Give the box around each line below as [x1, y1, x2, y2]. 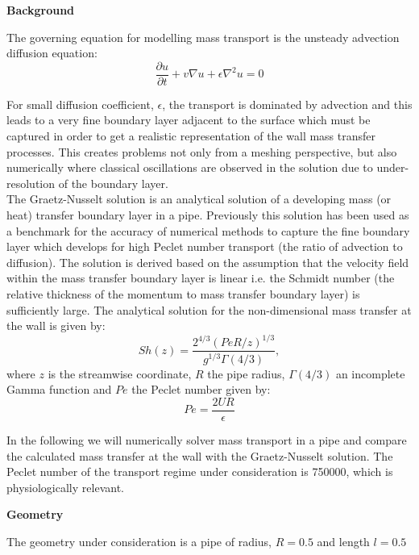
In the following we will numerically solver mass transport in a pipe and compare [6, 431, 407, 448]
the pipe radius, [207, 365, 285, 382]
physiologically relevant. [6, 478, 124, 495]
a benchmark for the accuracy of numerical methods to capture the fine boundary [6, 222, 410, 239]
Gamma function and [6, 381, 112, 398]
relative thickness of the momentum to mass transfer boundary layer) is [6, 285, 360, 302]
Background [6, 2, 75, 18]
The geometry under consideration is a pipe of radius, [6, 532, 272, 549]
